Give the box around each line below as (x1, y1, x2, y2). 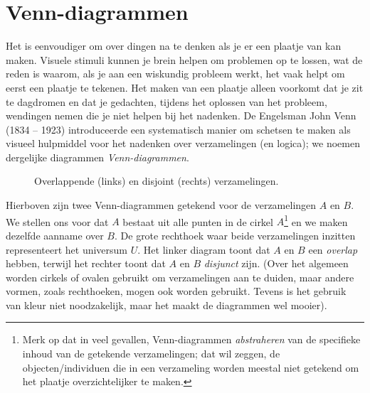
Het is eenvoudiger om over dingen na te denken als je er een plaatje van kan (6, 38, 342, 53)
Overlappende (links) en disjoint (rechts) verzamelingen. (34, 173, 279, 188)
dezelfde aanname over (6, 227, 104, 242)
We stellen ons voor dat (6, 214, 109, 229)
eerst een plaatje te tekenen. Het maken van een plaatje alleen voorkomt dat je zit (6, 80, 364, 95)
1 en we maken (284, 212, 348, 229)
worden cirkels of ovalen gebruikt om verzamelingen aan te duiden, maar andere (6, 269, 354, 284)
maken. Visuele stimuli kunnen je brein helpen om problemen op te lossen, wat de (6, 52, 363, 67)
